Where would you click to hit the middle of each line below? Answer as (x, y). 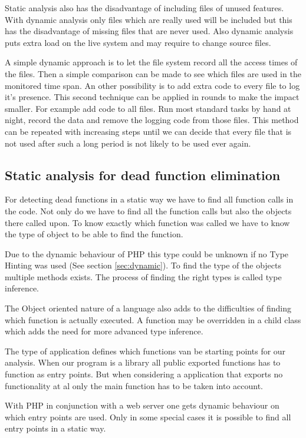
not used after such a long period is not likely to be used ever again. (128, 143)
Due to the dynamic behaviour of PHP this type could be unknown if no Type (147, 253)
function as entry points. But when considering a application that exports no (144, 374)
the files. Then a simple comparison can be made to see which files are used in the (153, 73)
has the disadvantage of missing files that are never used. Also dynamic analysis (149, 31)
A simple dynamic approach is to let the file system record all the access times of (151, 62)
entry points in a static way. (55, 428)
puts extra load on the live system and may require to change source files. (138, 42)
